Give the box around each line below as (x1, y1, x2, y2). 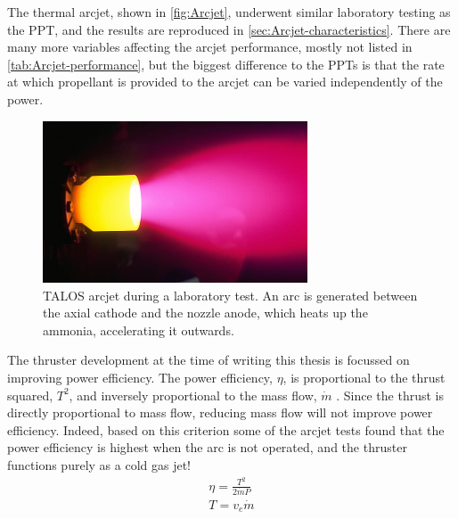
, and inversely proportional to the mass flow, (69, 385, 317, 404)
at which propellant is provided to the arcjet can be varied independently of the (7, 72, 443, 91)
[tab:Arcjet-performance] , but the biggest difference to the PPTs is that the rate (7, 54, 445, 73)
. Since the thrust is (336, 385, 445, 404)
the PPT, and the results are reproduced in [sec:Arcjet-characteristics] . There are (7, 20, 451, 38)
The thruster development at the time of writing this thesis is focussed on (7, 350, 410, 369)
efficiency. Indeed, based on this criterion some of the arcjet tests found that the (7, 420, 445, 439)
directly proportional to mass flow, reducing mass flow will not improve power (7, 403, 433, 422)
